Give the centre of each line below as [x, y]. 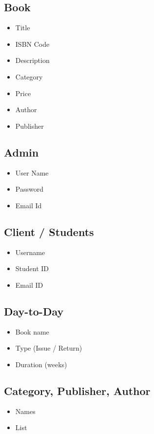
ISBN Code [32, 44]
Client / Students [49, 231]
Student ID [32, 268]
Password [29, 189]
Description [32, 60]
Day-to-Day [34, 311]
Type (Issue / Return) [49, 348]
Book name [32, 331]
